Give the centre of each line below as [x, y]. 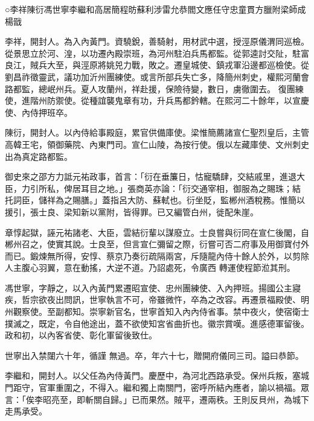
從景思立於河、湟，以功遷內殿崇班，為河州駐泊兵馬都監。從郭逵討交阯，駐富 [157, 53]
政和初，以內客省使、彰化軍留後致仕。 [81, 335]
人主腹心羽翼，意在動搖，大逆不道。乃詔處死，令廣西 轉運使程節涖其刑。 [150, 267]
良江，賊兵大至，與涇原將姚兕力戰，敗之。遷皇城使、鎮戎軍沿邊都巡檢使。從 [157, 65]
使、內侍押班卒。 [39, 112]
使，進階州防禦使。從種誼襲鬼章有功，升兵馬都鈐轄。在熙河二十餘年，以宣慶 [157, 100]
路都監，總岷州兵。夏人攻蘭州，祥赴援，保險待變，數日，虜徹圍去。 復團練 [154, 88]
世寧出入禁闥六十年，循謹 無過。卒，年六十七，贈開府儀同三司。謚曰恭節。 [154, 355]
